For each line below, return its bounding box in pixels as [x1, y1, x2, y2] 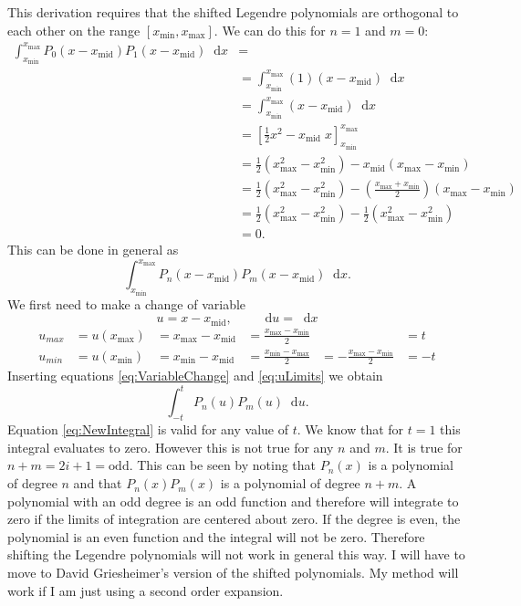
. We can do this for [214, 20, 326, 39]
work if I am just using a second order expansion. [7, 580, 284, 600]
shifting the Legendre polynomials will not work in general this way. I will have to [7, 545, 465, 564]
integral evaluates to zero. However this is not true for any [7, 437, 334, 456]
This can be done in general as [7, 240, 179, 259]
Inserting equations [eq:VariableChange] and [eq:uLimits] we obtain [7, 366, 383, 385]
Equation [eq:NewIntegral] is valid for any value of [7, 420, 289, 439]
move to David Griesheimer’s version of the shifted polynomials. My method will [7, 563, 459, 582]
